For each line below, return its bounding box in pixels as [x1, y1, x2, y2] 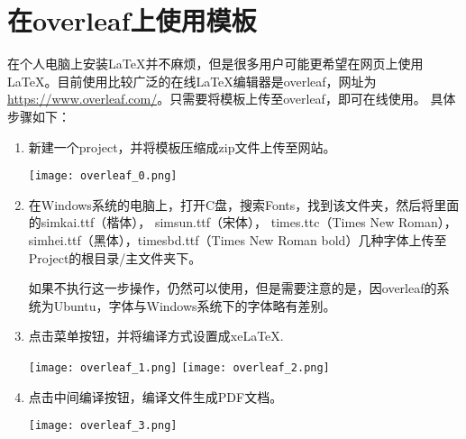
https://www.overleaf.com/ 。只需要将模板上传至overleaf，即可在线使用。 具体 [7, 89, 456, 108]
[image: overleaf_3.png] [28, 419, 178, 433]
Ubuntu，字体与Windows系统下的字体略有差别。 [53, 296, 336, 315]
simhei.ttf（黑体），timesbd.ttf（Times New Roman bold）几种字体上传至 [28, 230, 447, 249]
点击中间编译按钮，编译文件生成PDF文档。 [28, 387, 283, 406]
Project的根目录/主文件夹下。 [28, 248, 202, 267]
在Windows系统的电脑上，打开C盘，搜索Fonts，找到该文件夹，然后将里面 [28, 195, 460, 214]
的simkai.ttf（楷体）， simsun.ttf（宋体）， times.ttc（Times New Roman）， [28, 213, 457, 232]
